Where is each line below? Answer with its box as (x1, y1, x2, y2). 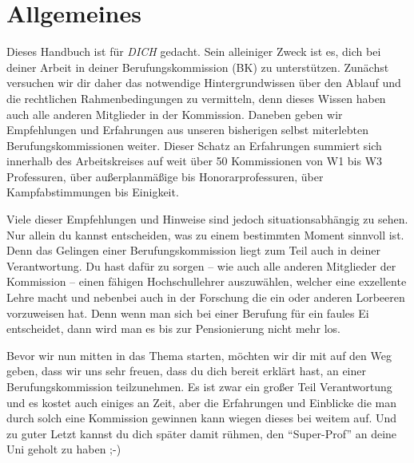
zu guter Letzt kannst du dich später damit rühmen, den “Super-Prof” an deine (6, 425, 397, 441)
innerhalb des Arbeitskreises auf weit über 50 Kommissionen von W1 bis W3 (6, 152, 383, 169)
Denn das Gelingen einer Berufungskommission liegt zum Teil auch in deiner (6, 242, 380, 259)
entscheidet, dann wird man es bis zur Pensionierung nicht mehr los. (6, 320, 341, 337)
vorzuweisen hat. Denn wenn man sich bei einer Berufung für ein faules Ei (6, 304, 369, 321)
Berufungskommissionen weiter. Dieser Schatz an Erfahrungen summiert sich (6, 137, 382, 153)
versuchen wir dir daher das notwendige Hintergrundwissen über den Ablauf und (6, 74, 401, 91)
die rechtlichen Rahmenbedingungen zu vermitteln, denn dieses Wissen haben (6, 89, 386, 106)
